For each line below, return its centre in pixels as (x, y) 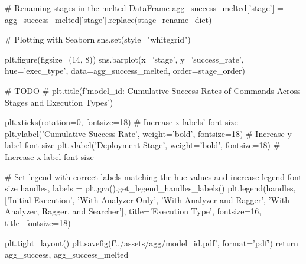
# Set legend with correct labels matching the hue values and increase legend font (153, 176)
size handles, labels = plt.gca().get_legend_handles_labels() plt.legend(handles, (150, 188)
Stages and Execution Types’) (59, 102)
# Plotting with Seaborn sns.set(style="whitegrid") (98, 39)
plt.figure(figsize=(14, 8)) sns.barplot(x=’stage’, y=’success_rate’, (124, 59)
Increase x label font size (49, 156)
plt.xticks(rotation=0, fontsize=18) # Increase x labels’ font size (121, 122)
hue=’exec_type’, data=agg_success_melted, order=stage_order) (125, 71)
